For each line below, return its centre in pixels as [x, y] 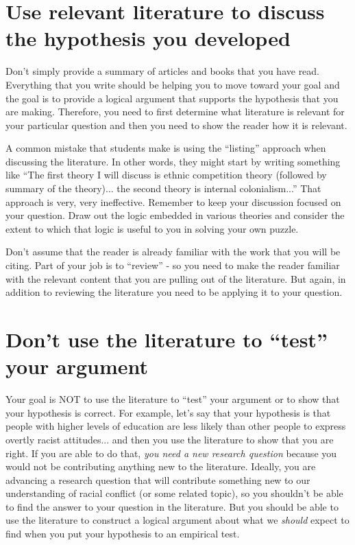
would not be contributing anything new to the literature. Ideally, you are [161, 466]
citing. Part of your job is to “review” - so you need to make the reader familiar [173, 265]
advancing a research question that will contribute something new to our [158, 479]
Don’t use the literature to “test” [167, 339]
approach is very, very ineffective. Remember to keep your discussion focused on [173, 201]
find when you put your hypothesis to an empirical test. [123, 534]
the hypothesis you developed [148, 38]
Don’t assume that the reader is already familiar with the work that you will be [173, 252]
